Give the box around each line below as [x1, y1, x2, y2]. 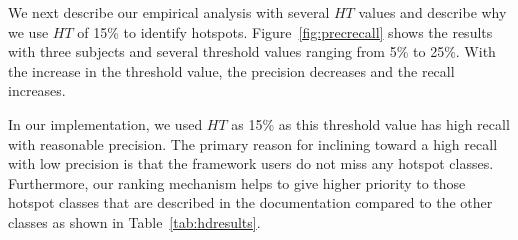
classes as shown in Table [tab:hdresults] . [8, 211, 261, 232]
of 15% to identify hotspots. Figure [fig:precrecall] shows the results [77, 21, 493, 42]
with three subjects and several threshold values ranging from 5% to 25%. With [8, 41, 496, 62]
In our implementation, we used [8, 113, 203, 134]
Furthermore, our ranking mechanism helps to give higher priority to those [8, 172, 466, 193]
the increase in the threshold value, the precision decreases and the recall [8, 60, 455, 81]
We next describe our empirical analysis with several [8, 2, 330, 22]
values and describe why [358, 2, 507, 22]
